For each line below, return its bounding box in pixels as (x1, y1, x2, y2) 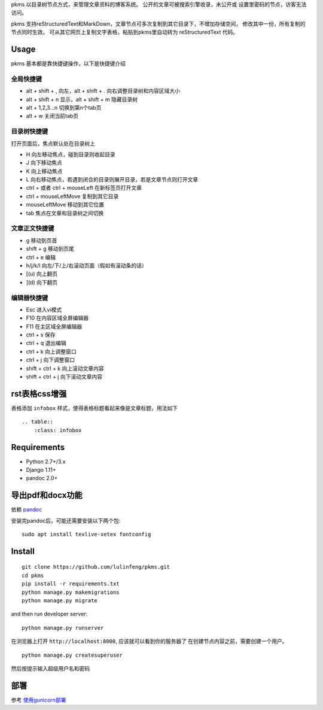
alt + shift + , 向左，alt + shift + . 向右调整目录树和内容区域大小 (26, 87, 181, 95)
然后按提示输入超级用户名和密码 (11, 665, 90, 672)
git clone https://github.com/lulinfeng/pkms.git (22, 563, 170, 571)
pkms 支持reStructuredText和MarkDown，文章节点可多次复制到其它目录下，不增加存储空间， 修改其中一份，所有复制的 (11, 20, 306, 27)
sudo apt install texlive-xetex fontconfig (22, 531, 151, 538)
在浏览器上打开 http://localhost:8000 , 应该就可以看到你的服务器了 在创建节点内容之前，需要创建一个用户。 (11, 638, 288, 645)
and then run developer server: (11, 611, 88, 618)
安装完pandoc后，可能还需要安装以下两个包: (11, 517, 121, 524)
